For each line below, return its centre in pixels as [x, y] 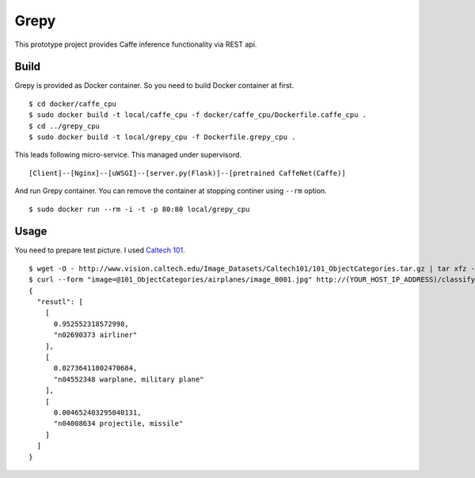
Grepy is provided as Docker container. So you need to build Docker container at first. [154, 85]
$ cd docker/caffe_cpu [73, 104]
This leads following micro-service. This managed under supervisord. [128, 155]
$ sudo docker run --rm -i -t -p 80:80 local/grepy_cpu [139, 209]
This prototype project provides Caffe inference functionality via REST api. [136, 44]
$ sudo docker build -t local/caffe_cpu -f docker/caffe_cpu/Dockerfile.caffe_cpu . [198, 115]
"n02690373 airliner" [95, 335]
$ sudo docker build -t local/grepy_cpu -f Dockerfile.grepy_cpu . [162, 137]
